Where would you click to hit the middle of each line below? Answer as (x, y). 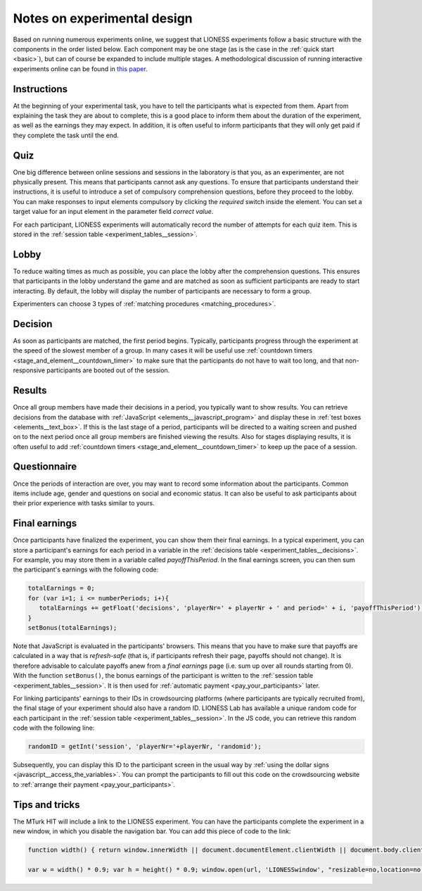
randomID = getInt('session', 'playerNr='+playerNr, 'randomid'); (145, 747)
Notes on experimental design (103, 18)
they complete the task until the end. (66, 135)
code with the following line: (54, 728)
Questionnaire (45, 467)
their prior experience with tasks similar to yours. (84, 503)
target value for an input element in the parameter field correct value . (113, 212)
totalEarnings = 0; (61, 588)
